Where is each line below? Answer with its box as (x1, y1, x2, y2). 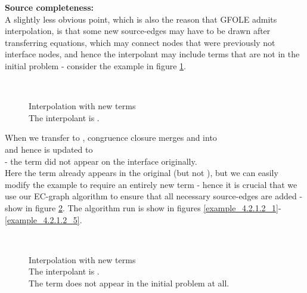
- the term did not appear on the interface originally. (5, 155, 197, 167)
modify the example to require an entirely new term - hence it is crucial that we (5, 178, 297, 190)
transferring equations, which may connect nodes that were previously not (5, 36, 275, 48)
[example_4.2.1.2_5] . (5, 213, 82, 226)
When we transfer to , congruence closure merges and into (5, 131, 217, 144)
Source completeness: (5, 1, 94, 13)
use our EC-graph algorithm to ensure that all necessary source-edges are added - (5, 190, 303, 202)
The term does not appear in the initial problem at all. (29, 276, 230, 289)
